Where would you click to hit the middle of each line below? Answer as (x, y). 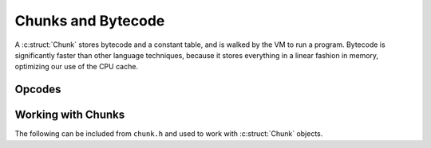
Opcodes (38, 90)
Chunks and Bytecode (90, 21)
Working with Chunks (70, 115)
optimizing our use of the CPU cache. (77, 67)
